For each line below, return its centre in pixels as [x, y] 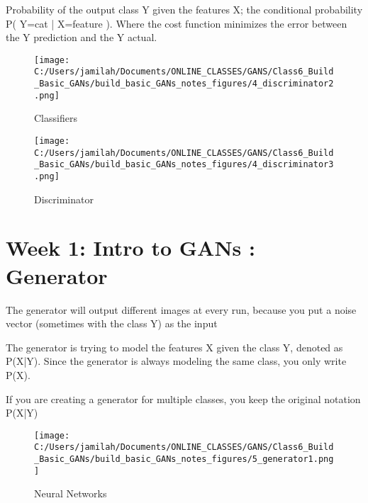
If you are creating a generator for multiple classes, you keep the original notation [183, 399]
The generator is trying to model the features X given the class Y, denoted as [174, 347]
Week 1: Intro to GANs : [130, 248]
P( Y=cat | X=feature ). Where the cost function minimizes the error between [177, 23]
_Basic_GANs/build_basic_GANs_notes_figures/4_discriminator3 [184, 165]
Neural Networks [71, 493]
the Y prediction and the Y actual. [82, 37]
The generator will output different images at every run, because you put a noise [181, 309]
